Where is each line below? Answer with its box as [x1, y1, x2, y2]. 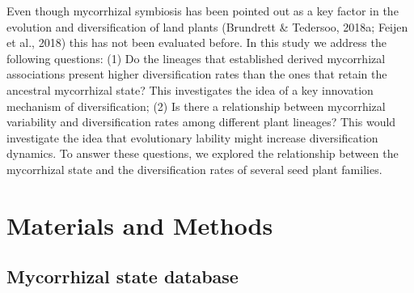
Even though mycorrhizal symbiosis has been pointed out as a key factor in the [6, 2, 399, 19]
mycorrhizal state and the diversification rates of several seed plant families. [6, 160, 382, 177]
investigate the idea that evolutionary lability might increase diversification [6, 129, 378, 146]
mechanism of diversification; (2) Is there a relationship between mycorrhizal [6, 97, 386, 114]
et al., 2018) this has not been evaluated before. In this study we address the [6, 34, 387, 51]
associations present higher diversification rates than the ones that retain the [6, 66, 387, 83]
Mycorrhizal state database [6, 264, 239, 289]
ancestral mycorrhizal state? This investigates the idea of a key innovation [6, 81, 374, 98]
